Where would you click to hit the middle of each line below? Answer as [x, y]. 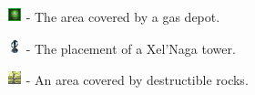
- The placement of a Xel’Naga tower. [131, 48]
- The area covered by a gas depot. [123, 16]
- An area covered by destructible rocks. [137, 80]
